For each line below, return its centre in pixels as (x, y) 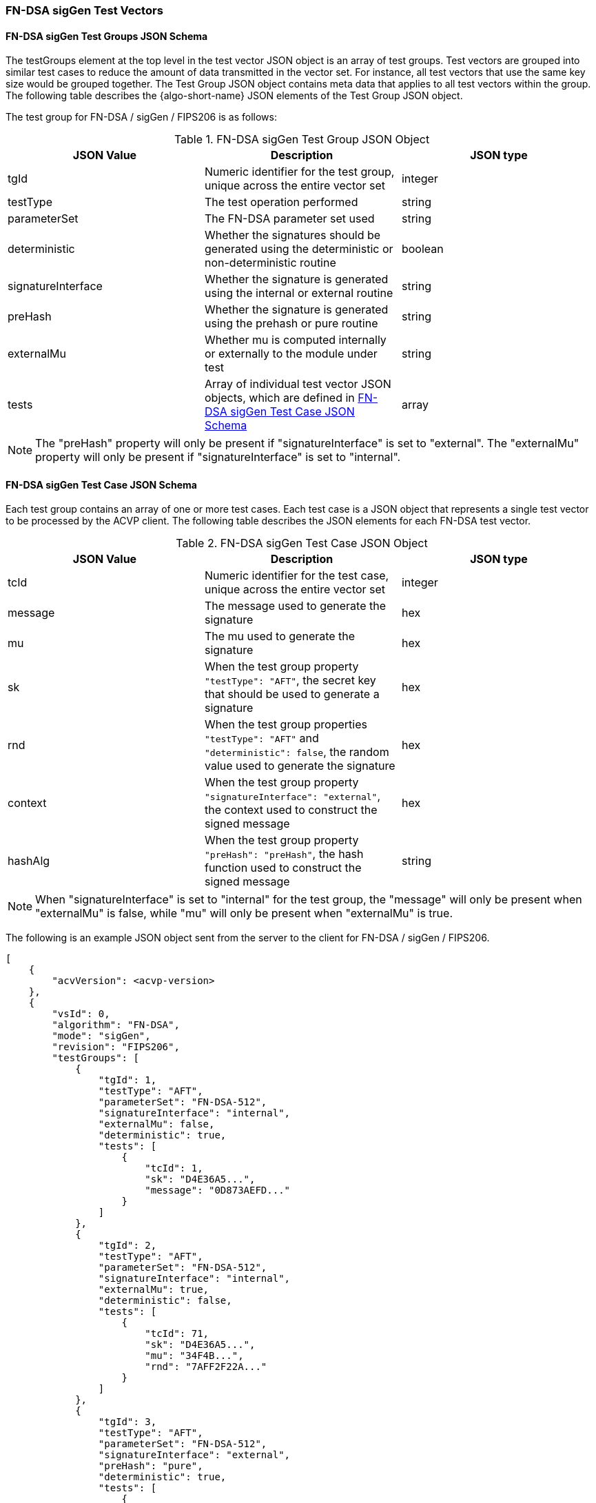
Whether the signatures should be (292, 235)
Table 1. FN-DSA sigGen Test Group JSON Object (302, 140)
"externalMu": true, (154, 1290)
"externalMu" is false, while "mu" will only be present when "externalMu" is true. (244, 913)
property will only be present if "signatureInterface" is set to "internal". (218, 457)
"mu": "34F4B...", (194, 1356)
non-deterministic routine (270, 263)
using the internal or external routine (299, 293)
